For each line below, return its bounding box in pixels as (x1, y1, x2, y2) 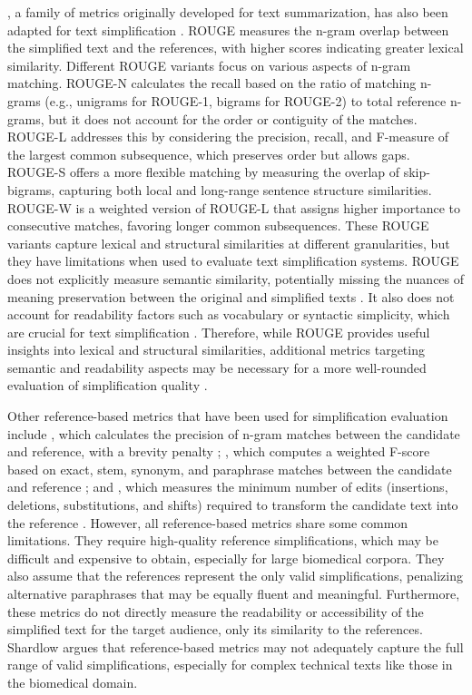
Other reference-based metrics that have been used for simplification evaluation (7, 406, 448, 426)
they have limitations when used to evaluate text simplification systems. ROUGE (7, 251, 459, 270)
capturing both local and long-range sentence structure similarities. (58, 180, 432, 199)
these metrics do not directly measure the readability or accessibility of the (7, 602, 424, 621)
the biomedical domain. (7, 672, 138, 691)
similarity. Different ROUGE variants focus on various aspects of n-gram (7, 55, 411, 74)
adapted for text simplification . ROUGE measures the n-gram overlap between (7, 20, 449, 39)
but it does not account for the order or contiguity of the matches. (48, 109, 418, 128)
